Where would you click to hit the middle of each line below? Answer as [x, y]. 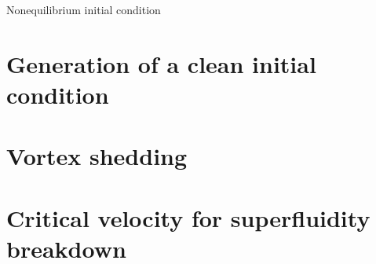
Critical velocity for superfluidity [188, 217]
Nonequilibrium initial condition [84, 9]
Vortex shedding [97, 156]
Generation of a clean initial [161, 63]
